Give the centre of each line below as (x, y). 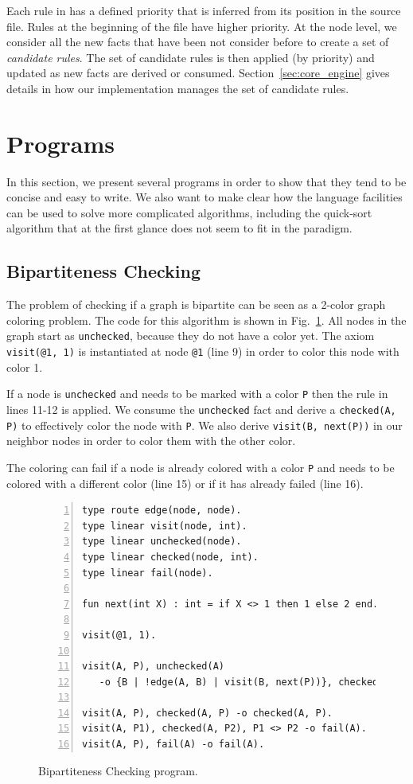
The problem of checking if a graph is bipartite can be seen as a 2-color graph (196, 304)
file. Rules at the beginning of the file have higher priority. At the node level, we (202, 26)
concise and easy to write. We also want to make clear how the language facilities (205, 197)
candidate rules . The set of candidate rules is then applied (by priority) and (191, 57)
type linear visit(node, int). (165, 526)
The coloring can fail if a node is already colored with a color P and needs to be (201, 467)
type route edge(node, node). (162, 511)
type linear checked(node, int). (170, 557)
